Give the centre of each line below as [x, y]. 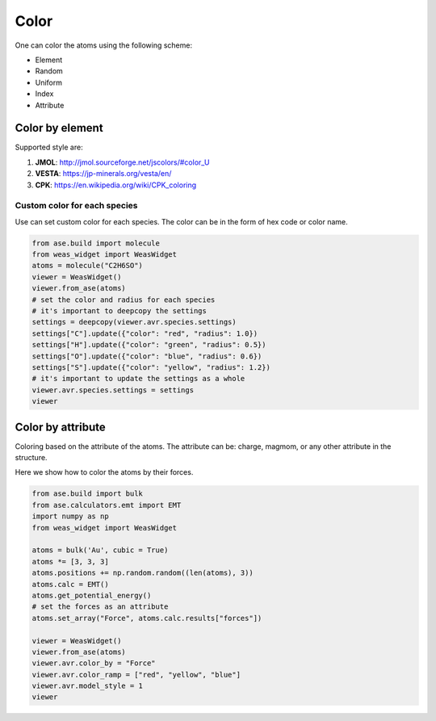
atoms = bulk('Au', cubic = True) [100, 550]
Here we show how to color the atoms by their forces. [104, 472]
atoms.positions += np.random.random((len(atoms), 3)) [143, 573]
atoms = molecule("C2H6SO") [87, 266]
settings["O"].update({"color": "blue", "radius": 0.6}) [147, 356]
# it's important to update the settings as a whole [138, 379]
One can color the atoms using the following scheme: [104, 45]
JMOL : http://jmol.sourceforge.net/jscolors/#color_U [122, 162]
